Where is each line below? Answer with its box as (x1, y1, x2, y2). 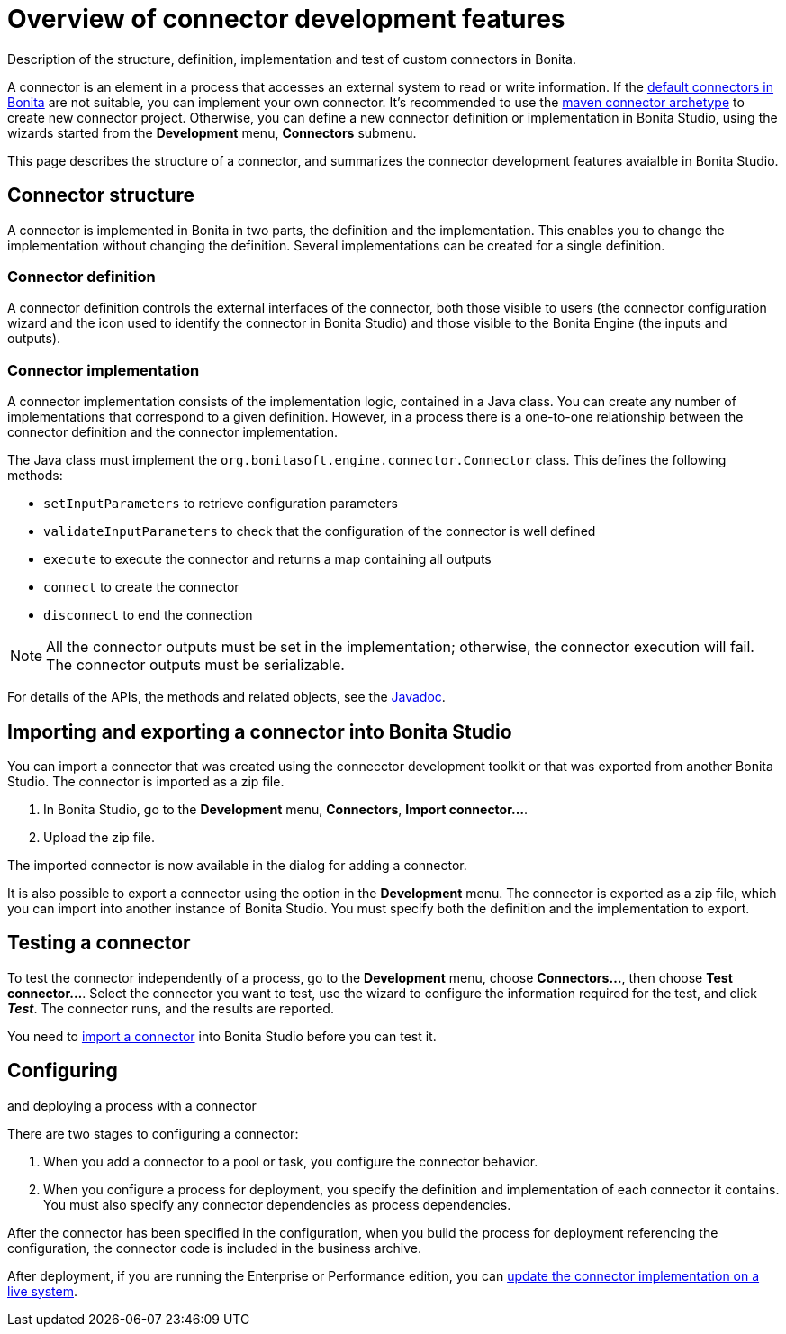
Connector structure (7, 184, 195, 207)
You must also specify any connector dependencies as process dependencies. (43, 1196, 511, 1212)
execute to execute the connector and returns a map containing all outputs (43, 551, 492, 567)
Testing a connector (7, 931, 191, 955)
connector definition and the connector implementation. (7, 424, 339, 440)
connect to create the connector (43, 579, 239, 595)
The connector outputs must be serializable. (46, 656, 345, 675)
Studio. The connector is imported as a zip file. (7, 773, 285, 789)
